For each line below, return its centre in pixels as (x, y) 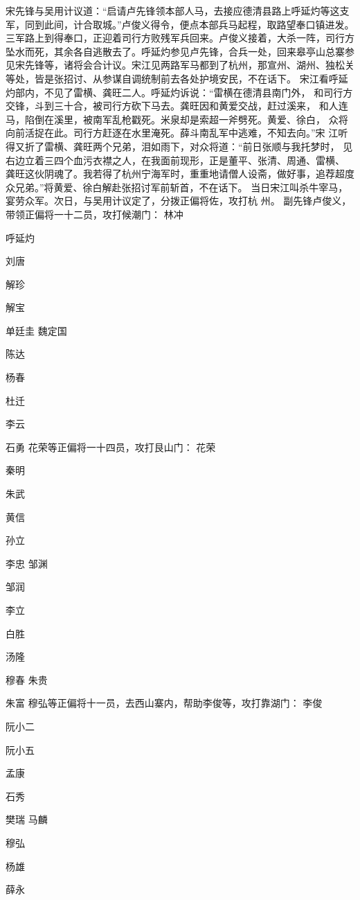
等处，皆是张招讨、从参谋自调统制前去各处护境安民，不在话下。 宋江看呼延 (177, 78)
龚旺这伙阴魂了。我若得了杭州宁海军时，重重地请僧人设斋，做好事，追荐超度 (180, 174)
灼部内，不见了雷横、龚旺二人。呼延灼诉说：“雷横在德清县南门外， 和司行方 (179, 92)
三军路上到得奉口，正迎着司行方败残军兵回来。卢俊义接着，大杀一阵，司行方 (180, 38)
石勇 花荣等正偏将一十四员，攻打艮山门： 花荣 (111, 447)
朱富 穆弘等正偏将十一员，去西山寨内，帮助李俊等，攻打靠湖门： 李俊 (164, 703)
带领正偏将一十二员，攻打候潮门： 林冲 (94, 214)
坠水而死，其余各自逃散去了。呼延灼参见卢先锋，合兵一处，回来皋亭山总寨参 (180, 51)
